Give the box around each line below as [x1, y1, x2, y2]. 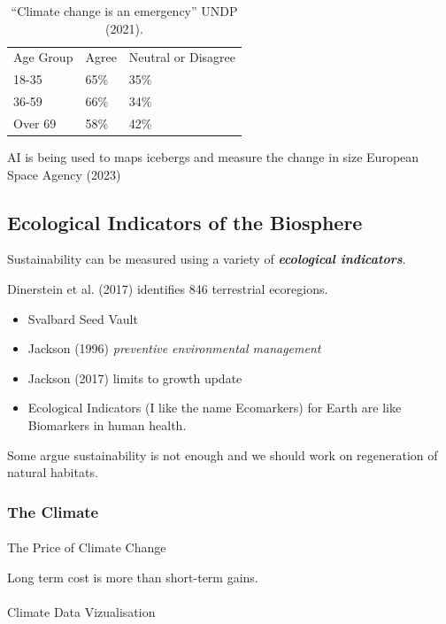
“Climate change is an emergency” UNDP [11, 2, 238, 19]
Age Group [13, 48, 73, 66]
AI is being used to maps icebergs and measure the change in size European [7, 148, 419, 166]
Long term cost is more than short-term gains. [7, 567, 258, 586]
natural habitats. [7, 463, 98, 481]
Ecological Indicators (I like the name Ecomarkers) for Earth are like [27, 398, 402, 417]
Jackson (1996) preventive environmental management [27, 339, 321, 358]
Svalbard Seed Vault [27, 309, 138, 327]
